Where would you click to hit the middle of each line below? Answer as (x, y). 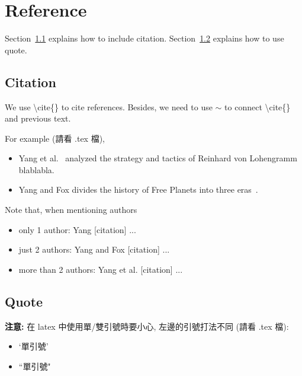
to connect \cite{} (258, 106)
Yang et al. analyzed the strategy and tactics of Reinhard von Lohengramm (158, 158)
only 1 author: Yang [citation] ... (77, 229)
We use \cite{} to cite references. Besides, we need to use (109, 106)
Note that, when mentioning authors (71, 210)
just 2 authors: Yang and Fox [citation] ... (94, 249)
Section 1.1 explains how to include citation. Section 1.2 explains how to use (144, 38)
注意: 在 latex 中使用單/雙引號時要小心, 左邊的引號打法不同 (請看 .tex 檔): (147, 326)
